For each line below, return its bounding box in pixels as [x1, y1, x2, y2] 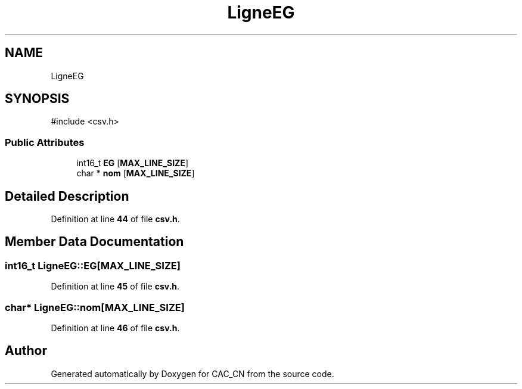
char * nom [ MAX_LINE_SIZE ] [76, 168, 195, 179]
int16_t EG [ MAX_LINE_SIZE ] [76, 158, 189, 169]
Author [5, 343, 47, 359]
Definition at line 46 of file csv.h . [51, 323, 180, 333]
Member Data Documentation [5, 234, 184, 250]
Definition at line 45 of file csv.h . [51, 281, 180, 292]
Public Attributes [5, 136, 85, 148]
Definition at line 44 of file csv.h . [51, 214, 180, 225]
